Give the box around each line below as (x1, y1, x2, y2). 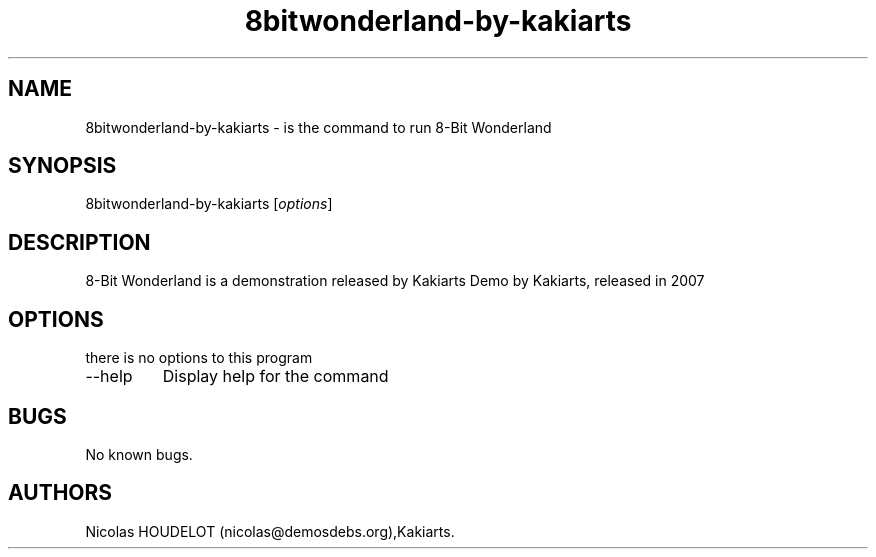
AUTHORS (8, 480, 113, 506)
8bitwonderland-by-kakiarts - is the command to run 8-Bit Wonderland (85, 118, 552, 136)
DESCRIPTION (8, 229, 151, 255)
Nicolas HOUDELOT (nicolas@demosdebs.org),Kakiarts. (85, 522, 455, 540)
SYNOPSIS (8, 153, 117, 179)
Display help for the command (162, 366, 389, 387)
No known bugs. (85, 445, 193, 463)
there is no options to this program (85, 349, 313, 367)
